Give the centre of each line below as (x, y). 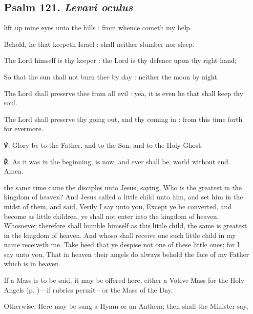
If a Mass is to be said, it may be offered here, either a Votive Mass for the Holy (124, 280)
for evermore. (24, 128)
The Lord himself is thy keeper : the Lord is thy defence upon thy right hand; (120, 60)
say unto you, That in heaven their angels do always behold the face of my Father (126, 254)
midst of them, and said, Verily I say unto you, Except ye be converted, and (118, 206)
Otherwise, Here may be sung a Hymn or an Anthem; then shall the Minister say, (126, 306)
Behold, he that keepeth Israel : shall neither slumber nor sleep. (99, 44)
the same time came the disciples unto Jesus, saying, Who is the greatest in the (123, 187)
